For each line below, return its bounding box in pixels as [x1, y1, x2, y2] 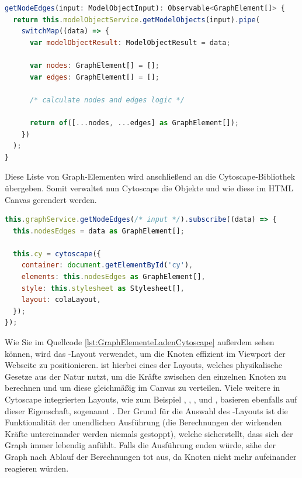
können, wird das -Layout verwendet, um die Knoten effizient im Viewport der [5, 347, 286, 359]
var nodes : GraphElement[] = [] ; [29, 61, 159, 70]
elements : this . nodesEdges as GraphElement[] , [21, 273, 206, 281]
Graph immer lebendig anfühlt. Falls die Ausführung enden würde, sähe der [5, 439, 276, 451]
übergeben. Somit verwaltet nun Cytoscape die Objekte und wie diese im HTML [5, 181, 293, 194]
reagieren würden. [5, 462, 69, 474]
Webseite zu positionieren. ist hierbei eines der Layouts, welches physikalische [5, 359, 282, 371]
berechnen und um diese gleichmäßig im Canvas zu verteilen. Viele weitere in [5, 381, 280, 394]
